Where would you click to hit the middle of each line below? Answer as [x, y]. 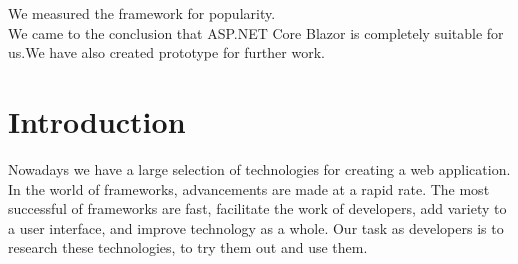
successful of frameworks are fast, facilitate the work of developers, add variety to [257, 208]
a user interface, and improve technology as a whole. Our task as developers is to [256, 227]
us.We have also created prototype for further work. [166, 52]
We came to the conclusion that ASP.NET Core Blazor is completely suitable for [256, 32]
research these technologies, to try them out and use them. [188, 247]
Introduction [97, 120]
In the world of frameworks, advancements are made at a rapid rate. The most [249, 188]
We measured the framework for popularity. [142, 13]
